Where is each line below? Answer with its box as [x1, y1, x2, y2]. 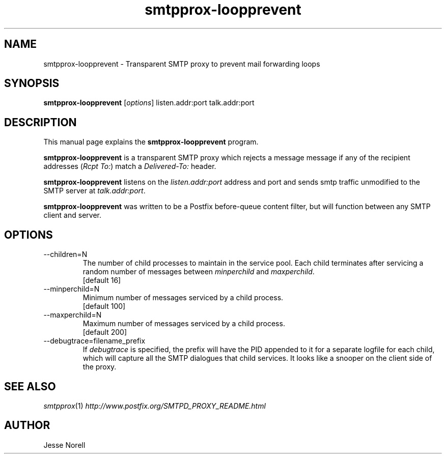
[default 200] [82, 328, 127, 337]
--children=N [43, 250, 88, 259]
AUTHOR [4, 419, 50, 432]
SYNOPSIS [4, 77, 60, 90]
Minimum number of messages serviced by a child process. [82, 293, 284, 302]
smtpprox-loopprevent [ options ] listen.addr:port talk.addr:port [43, 98, 255, 107]
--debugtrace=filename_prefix [43, 336, 146, 346]
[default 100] [82, 302, 126, 311]
